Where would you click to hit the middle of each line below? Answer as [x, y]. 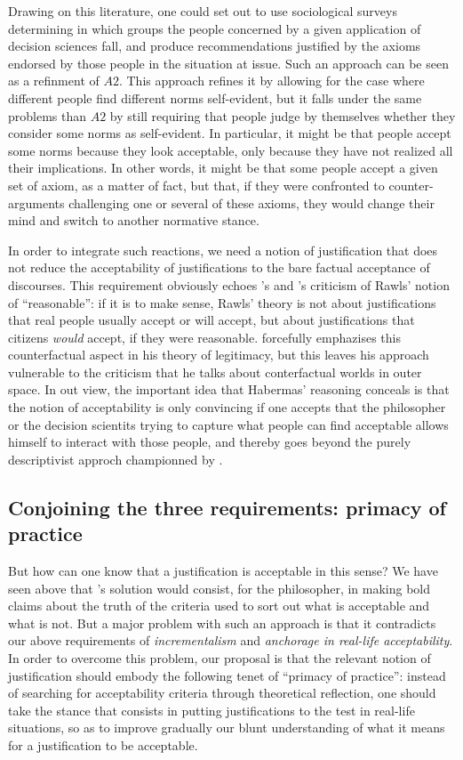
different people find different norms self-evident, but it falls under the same [215, 97]
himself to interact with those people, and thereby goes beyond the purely [210, 442]
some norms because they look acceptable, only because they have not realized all [231, 150]
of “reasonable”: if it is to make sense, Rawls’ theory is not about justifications [222, 302]
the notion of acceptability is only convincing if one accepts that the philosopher [227, 407]
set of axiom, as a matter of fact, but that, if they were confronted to [196, 185]
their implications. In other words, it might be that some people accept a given [223, 168]
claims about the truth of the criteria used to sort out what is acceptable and [219, 606]
